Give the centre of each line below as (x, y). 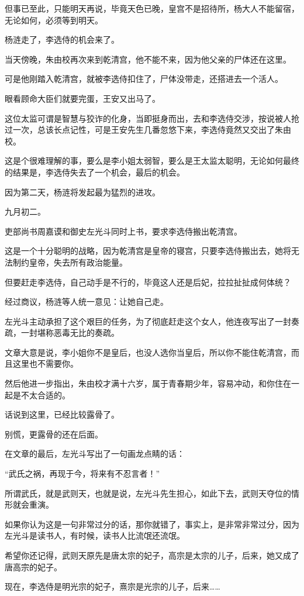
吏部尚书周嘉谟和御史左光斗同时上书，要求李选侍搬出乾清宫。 (123, 231)
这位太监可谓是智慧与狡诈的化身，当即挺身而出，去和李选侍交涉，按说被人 (148, 118)
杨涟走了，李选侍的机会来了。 (62, 39)
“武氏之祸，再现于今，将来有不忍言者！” (82, 473)
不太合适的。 (45, 395)
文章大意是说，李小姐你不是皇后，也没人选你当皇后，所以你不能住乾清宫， (148, 352)
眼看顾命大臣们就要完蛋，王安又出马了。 (82, 98)
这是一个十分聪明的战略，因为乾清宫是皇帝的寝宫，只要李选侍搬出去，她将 (148, 251)
